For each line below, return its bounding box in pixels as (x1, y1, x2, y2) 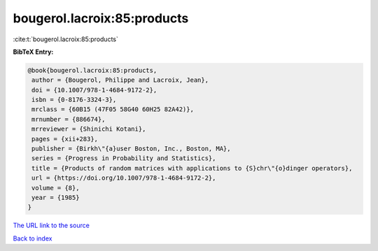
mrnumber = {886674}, (31, 115, 106, 123)
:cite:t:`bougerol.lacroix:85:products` (13, 35, 118, 43)
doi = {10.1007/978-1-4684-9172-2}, (31, 86, 157, 94)
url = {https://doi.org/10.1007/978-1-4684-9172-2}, (31, 174, 216, 182)
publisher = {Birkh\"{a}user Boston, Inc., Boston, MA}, (31, 145, 231, 153)
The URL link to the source (13, 221, 90, 230)
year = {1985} (31, 194, 80, 201)
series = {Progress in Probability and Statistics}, (31, 155, 216, 162)
